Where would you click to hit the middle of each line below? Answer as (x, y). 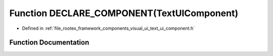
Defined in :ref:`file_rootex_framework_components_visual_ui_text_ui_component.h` (108, 28)
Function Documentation (49, 43)
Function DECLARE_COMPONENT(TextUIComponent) (124, 13)
